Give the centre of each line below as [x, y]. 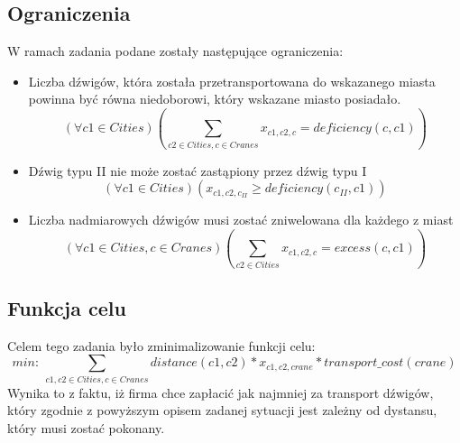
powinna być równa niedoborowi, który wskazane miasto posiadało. [215, 99]
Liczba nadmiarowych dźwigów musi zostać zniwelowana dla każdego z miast [241, 220]
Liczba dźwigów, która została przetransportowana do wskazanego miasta [232, 81]
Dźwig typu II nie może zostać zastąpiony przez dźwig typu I [198, 170]
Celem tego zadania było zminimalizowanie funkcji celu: [161, 345]
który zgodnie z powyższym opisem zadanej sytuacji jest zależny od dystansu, [222, 410]
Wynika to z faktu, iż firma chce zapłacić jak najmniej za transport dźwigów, [221, 392]
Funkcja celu [67, 308]
